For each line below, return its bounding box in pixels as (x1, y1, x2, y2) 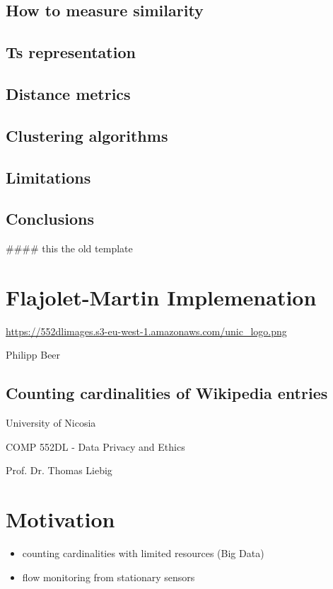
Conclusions (6, 208, 95, 230)
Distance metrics (6, 82, 131, 104)
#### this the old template (6, 241, 133, 256)
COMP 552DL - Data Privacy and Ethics (6, 439, 185, 454)
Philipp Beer (6, 347, 61, 362)
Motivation (6, 505, 115, 534)
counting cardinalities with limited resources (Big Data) (22, 546, 264, 561)
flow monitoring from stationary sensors (22, 569, 195, 584)
